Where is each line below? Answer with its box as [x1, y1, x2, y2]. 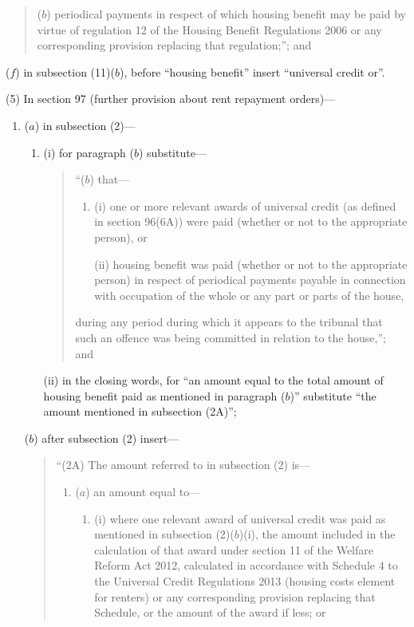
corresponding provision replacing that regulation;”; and [37, 37, 312, 53]
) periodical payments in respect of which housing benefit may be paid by [46, 6, 406, 22]
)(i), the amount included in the [239, 526, 396, 542]
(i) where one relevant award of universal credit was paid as [94, 510, 386, 526]
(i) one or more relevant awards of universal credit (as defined [94, 197, 396, 214]
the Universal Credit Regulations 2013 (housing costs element [94, 573, 396, 590]
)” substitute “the [290, 387, 377, 404]
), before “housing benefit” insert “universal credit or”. [119, 63, 385, 80]
